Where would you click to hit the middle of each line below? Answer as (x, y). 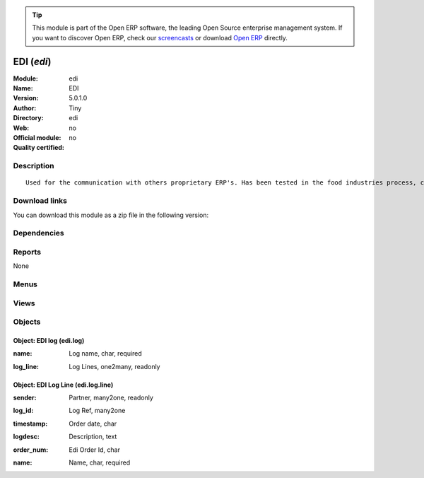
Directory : (28, 118)
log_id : (23, 411)
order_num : (31, 450)
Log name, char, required (106, 354)
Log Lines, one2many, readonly (114, 366)
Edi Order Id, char (94, 450)
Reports (27, 252)
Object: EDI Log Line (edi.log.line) (63, 385)
